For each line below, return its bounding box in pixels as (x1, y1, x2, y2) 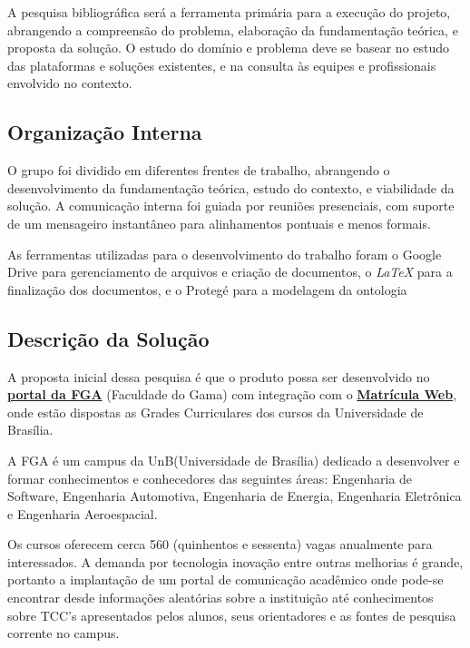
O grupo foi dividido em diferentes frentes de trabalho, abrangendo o (7, 161, 390, 180)
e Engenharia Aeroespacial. (7, 504, 158, 523)
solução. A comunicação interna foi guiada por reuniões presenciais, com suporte (7, 196, 455, 215)
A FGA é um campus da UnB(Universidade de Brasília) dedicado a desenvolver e (7, 450, 460, 469)
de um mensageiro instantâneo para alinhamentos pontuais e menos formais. (7, 213, 431, 232)
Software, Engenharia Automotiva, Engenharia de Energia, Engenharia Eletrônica (7, 486, 462, 506)
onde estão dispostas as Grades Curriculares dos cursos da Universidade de (7, 402, 424, 421)
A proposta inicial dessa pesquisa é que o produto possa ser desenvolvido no (7, 367, 430, 386)
